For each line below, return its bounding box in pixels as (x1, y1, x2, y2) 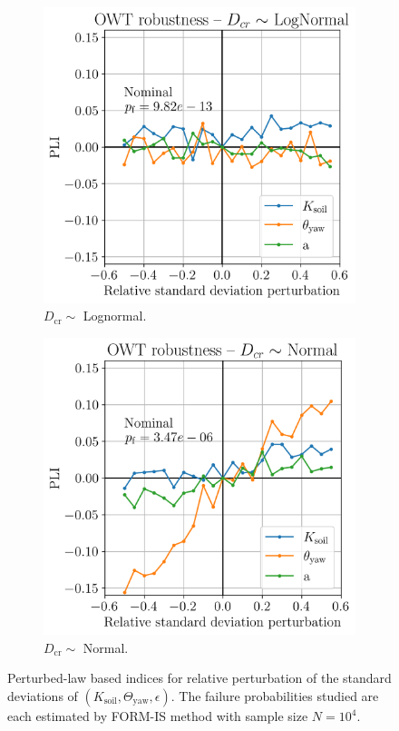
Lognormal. (83, 306, 147, 325)
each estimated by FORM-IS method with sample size (7, 706, 308, 726)
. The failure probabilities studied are (170, 687, 379, 706)
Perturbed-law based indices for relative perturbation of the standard (7, 668, 392, 687)
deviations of (7, 687, 78, 706)
